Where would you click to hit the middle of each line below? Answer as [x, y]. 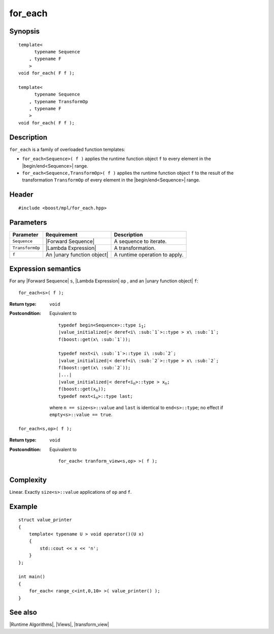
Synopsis [25, 31]
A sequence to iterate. [140, 241]
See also [23, 612]
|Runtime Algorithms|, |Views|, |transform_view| [59, 624]
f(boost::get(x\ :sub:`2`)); [95, 368]
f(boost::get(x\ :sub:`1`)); [95, 339]
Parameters [28, 222]
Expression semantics [45, 269]
